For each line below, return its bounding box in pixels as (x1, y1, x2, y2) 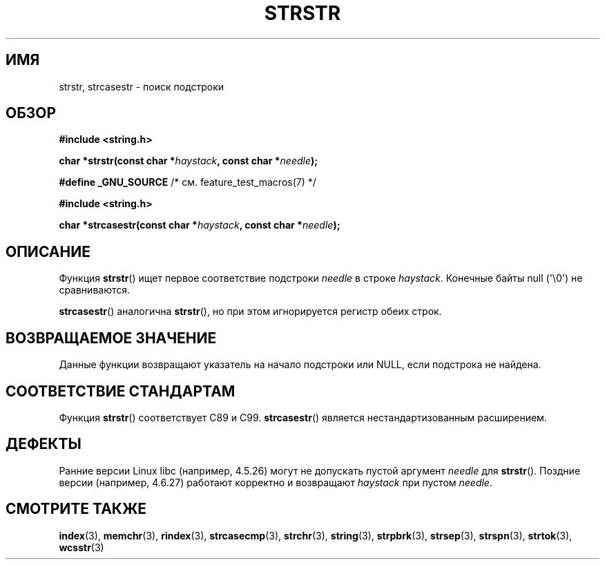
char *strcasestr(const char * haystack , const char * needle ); (59, 219, 340, 231)
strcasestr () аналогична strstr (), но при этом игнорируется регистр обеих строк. (59, 305, 442, 318)
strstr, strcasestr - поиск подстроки (59, 80, 224, 93)
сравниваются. (59, 284, 131, 296)
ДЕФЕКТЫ (6, 435, 81, 453)
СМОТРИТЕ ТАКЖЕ (6, 500, 147, 518)
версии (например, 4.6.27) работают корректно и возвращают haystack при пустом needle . (59, 476, 492, 488)
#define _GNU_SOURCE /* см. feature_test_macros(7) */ (59, 176, 316, 189)
